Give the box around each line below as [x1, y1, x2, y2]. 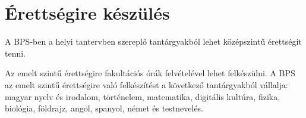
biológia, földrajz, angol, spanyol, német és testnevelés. [5, 102, 204, 114]
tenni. [5, 46, 26, 59]
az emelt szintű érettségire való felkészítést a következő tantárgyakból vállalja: [5, 78, 288, 91]
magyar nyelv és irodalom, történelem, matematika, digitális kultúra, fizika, [5, 90, 280, 103]
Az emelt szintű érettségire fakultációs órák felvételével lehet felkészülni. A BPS [5, 67, 295, 79]
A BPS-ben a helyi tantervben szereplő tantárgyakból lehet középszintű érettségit [5, 35, 302, 48]
